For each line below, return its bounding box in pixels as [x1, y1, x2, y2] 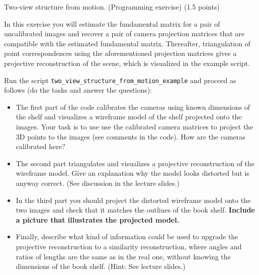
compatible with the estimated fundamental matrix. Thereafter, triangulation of [4, 38, 250, 48]
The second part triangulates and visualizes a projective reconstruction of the [16, 158, 255, 168]
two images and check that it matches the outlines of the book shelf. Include [16, 204, 255, 215]
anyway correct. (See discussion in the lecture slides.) [16, 177, 180, 188]
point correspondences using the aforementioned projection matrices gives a [4, 48, 237, 58]
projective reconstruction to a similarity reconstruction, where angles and [16, 241, 242, 251]
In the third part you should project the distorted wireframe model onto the [16, 194, 251, 205]
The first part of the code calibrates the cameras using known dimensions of [16, 101, 250, 112]
